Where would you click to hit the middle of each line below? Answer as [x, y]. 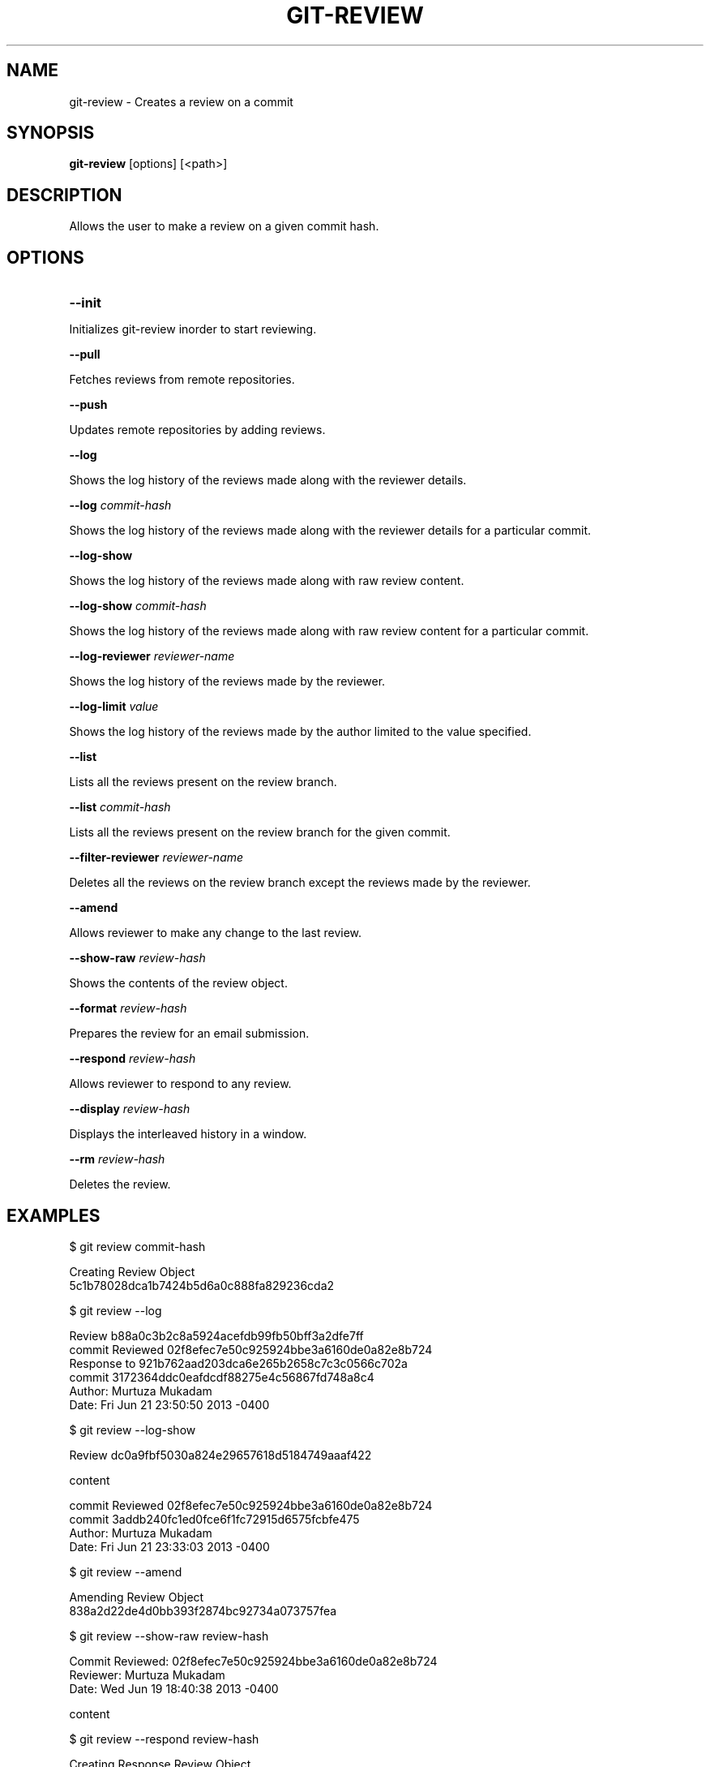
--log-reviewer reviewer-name [152, 656]
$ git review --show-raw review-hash [169, 1636]
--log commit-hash [120, 505]
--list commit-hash [120, 807]
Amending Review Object [137, 1597]
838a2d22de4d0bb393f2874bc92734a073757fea [203, 1610]
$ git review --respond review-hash [164, 1739]
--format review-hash [128, 1008]
